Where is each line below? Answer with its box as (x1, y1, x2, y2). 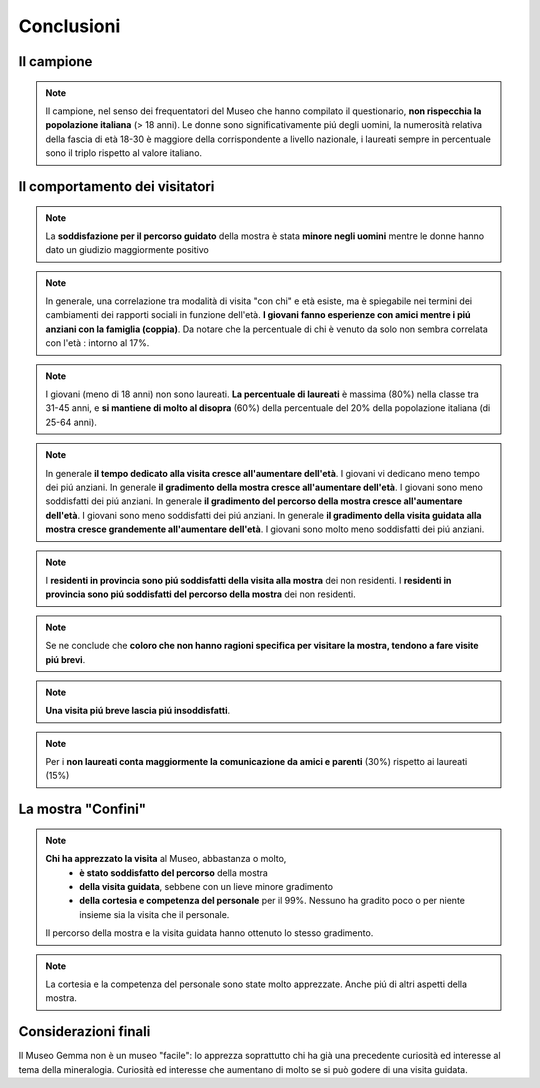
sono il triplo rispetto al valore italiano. (45, 147, 203, 159)
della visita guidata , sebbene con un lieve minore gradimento (79, 881, 334, 893)
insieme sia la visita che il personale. (79, 908, 230, 920)
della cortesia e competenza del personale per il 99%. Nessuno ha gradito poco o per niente (79, 895, 465, 907)
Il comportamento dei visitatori (18, 178, 215, 195)
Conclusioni (18, 15, 121, 37)
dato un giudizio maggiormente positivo (45, 244, 209, 256)
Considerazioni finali (18, 1023, 151, 1040)
